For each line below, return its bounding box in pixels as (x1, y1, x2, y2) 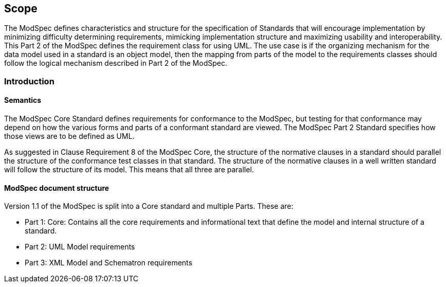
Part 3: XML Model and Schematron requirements (25, 258, 193, 267)
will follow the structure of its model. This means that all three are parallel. (4, 165, 254, 174)
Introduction (4, 76, 54, 86)
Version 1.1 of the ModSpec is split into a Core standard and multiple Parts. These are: (4, 202, 293, 211)
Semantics (4, 96, 42, 105)
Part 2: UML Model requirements (25, 242, 135, 252)
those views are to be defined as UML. (4, 132, 135, 141)
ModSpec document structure (4, 183, 109, 192)
